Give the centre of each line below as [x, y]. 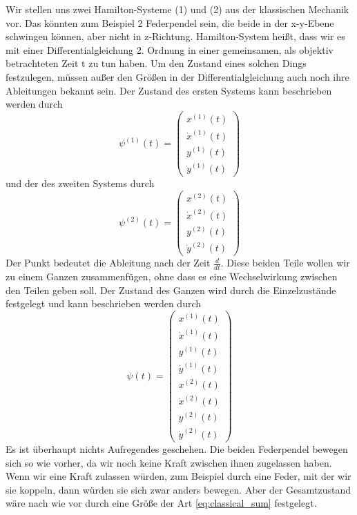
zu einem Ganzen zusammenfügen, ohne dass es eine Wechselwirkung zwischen [172, 276]
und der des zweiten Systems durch [80, 183]
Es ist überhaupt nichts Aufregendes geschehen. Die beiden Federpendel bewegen [177, 449]
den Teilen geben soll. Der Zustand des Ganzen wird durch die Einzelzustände [171, 290]
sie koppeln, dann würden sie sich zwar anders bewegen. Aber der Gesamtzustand [178, 489]
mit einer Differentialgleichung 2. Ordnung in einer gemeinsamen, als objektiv [170, 49]
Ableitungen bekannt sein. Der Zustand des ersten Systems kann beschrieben [169, 90]
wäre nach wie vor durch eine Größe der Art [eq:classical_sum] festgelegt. [161, 503]
